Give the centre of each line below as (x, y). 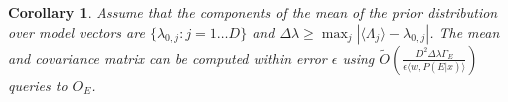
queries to (38, 84)
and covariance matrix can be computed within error (167, 57)
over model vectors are (76, 31)
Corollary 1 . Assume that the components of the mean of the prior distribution (253, 12)
